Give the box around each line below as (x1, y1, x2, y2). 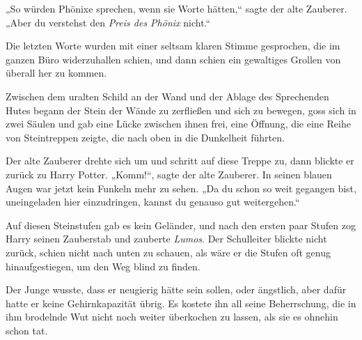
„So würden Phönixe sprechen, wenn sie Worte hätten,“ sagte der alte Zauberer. (6, 1, 347, 15)
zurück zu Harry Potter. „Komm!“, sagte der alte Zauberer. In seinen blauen (6, 167, 332, 181)
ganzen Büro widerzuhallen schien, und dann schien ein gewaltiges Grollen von (6, 52, 341, 66)
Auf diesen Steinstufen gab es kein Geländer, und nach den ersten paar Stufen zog (6, 217, 356, 232)
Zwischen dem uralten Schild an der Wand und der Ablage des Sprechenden (6, 88, 329, 103)
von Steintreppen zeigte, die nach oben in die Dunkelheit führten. (6, 130, 285, 144)
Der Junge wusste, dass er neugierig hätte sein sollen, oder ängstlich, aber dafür (6, 282, 347, 297)
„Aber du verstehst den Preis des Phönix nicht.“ (6, 15, 211, 29)
